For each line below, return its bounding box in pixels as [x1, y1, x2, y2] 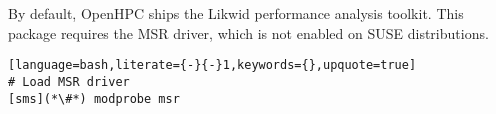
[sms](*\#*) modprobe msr [8, 91, 180, 106]
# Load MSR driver [8, 74, 130, 89]
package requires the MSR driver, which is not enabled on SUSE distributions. [8, 22, 489, 43]
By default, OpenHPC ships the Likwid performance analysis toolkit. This [8, 3, 464, 23]
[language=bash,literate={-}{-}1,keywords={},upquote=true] [8, 58, 417, 73]
